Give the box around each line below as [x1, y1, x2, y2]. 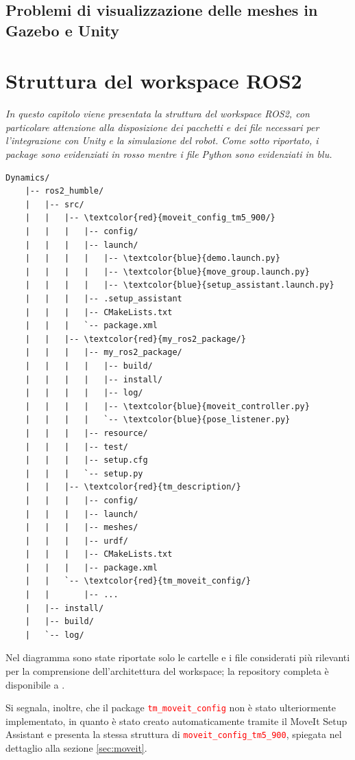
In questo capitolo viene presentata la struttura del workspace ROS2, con [5, 106, 310, 121]
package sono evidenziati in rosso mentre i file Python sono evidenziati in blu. [5, 147, 332, 161]
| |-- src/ [25, 199, 84, 209]
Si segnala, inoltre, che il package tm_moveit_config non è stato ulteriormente [5, 700, 336, 715]
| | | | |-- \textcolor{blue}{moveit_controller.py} [25, 401, 310, 411]
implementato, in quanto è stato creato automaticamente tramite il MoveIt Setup [5, 713, 347, 728]
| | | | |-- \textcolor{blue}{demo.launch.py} [25, 253, 280, 264]
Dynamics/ [5, 172, 50, 183]
